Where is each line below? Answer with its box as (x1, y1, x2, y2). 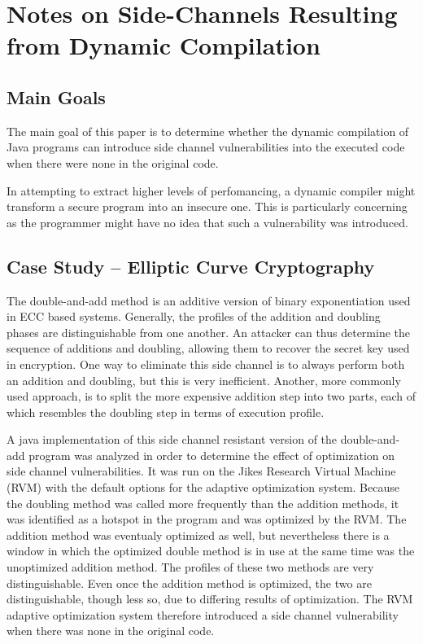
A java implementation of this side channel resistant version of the (7, 431, 338, 448)
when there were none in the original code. (7, 154, 219, 171)
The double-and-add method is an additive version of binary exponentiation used (7, 291, 411, 309)
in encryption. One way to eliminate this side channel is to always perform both (7, 355, 405, 372)
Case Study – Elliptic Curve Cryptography (7, 253, 375, 278)
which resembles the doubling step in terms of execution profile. (7, 403, 325, 420)
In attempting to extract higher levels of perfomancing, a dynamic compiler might (7, 182, 416, 199)
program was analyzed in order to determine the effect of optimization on (28, 446, 395, 463)
